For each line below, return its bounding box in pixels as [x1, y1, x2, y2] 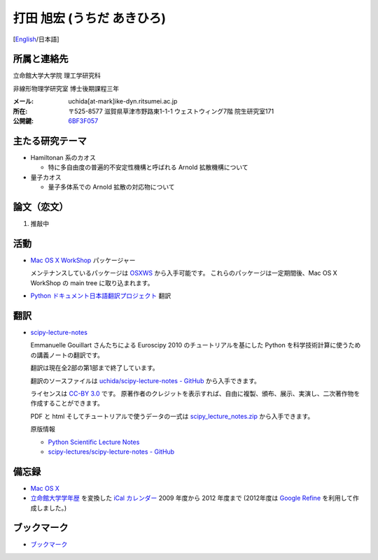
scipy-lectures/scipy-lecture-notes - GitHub [48, 447, 175, 456]
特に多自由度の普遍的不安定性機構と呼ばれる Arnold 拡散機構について [48, 163, 248, 171]
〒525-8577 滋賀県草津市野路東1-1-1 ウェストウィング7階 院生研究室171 [68, 107, 274, 115]
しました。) [36, 503, 67, 512]
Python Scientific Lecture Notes [48, 438, 140, 446]
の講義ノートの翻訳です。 [30, 350, 104, 359]
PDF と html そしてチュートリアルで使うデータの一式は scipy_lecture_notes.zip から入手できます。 [30, 412, 314, 420]
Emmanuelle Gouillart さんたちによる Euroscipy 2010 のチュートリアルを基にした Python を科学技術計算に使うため [30, 341, 361, 350]
